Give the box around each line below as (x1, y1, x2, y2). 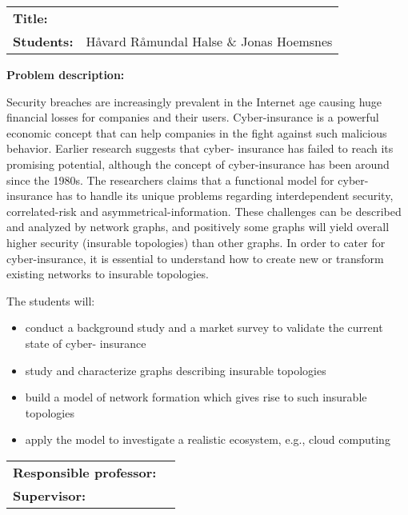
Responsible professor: (13, 462, 157, 481)
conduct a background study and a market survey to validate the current (25, 319, 383, 336)
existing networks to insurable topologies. (6, 265, 209, 282)
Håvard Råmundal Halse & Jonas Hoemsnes (86, 32, 333, 50)
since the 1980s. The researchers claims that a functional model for (6, 171, 334, 188)
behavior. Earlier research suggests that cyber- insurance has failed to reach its (6, 140, 394, 157)
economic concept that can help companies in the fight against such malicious (6, 124, 387, 141)
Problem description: (6, 66, 125, 82)
